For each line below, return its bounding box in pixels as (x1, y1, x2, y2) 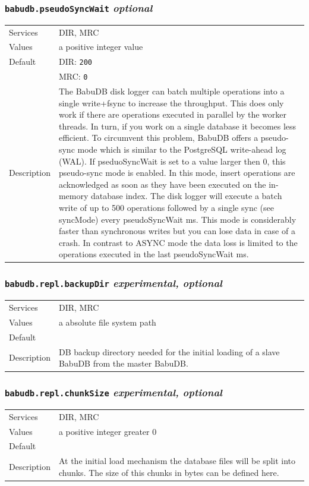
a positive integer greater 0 (58, 425, 157, 437)
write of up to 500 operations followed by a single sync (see (58, 201, 274, 213)
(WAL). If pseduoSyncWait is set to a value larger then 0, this (58, 154, 286, 167)
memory (58, 190, 89, 202)
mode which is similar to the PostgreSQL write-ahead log (77, 143, 286, 155)
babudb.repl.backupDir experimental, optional (5, 276, 222, 291)
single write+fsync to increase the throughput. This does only (58, 96, 284, 109)
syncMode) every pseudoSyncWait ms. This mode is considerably (58, 213, 297, 225)
